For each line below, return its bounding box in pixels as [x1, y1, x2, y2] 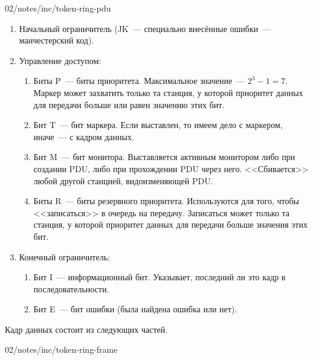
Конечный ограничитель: [19, 250, 110, 263]
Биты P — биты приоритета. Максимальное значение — [33, 74, 245, 87]
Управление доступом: [19, 54, 102, 66]
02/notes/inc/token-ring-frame [5, 343, 118, 356]
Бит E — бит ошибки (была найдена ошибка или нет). [33, 303, 237, 315]
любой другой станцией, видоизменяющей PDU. [33, 174, 213, 187]
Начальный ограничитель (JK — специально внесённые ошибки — [19, 22, 271, 34]
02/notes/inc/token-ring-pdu [5, 2, 111, 14]
